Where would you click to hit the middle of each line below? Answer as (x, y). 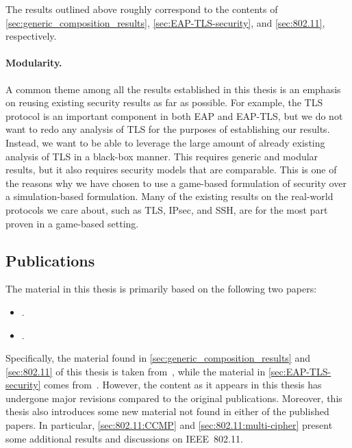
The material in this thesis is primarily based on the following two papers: (161, 289)
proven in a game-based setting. (72, 223)
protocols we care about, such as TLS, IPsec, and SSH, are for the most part (167, 209)
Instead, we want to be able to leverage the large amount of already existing (165, 142)
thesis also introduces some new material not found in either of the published (167, 411)
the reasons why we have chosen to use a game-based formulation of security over (176, 183)
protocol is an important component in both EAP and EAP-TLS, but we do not (174, 115)
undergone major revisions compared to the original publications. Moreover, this (174, 398)
